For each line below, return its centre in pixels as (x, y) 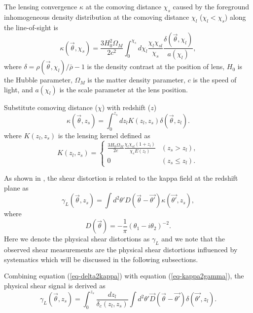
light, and (18, 89)
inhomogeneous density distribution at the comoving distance (97, 17)
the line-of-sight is (31, 27)
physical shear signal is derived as (55, 285)
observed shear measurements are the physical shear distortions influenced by (121, 250)
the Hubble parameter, (38, 80)
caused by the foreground (211, 6)
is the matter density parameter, (136, 80)
